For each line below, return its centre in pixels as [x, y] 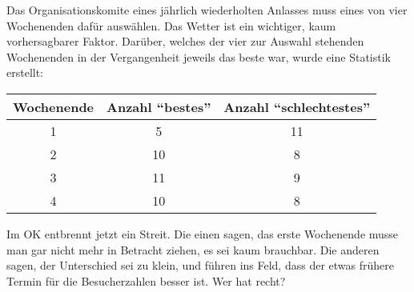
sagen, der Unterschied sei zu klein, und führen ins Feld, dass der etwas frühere [200, 265]
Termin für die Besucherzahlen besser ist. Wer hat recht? [146, 280]
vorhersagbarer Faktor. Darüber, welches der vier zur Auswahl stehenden [185, 41]
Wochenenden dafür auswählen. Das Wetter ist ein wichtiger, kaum [171, 25]
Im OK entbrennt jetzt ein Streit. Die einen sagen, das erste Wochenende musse [203, 233]
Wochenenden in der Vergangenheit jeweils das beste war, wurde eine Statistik [199, 56]
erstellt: [25, 72]
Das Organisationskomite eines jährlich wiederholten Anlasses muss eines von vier [207, 10]
